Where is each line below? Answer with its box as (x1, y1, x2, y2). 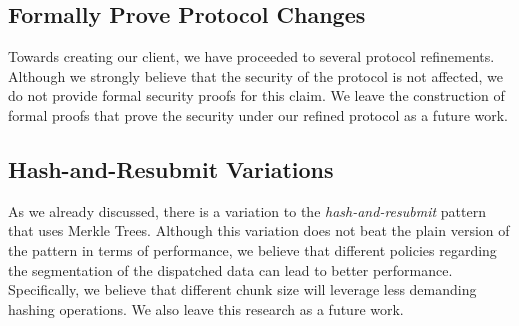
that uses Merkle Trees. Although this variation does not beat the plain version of (8, 220, 510, 241)
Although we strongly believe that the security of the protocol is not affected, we (8, 65, 503, 86)
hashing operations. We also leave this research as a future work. (8, 298, 404, 319)
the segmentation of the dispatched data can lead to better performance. (8, 259, 453, 280)
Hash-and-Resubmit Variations (8, 153, 334, 184)
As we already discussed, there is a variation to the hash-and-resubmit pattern (8, 200, 486, 221)
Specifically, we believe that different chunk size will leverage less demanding (8, 279, 477, 300)
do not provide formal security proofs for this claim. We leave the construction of (8, 85, 505, 106)
